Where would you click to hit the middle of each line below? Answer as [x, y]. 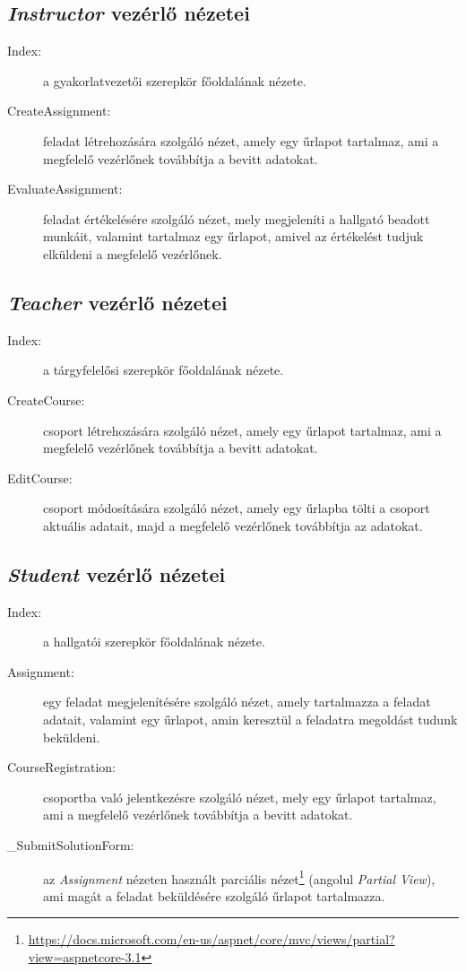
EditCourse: [40, 477]
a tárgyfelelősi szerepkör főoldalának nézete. [164, 370]
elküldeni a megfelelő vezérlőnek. [133, 253]
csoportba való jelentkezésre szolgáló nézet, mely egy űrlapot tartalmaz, [240, 797]
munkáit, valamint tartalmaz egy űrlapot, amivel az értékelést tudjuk [233, 236]
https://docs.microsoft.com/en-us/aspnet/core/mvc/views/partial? [211, 939]
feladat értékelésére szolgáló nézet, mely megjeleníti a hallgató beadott [237, 218]
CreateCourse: [46, 399]
